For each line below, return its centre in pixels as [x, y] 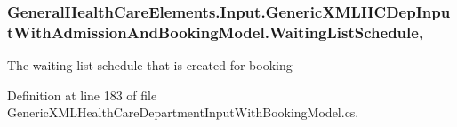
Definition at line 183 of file [82, 95]
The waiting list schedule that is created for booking [150, 65]
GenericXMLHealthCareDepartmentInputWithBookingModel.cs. [183, 112]
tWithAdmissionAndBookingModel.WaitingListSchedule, [216, 32]
